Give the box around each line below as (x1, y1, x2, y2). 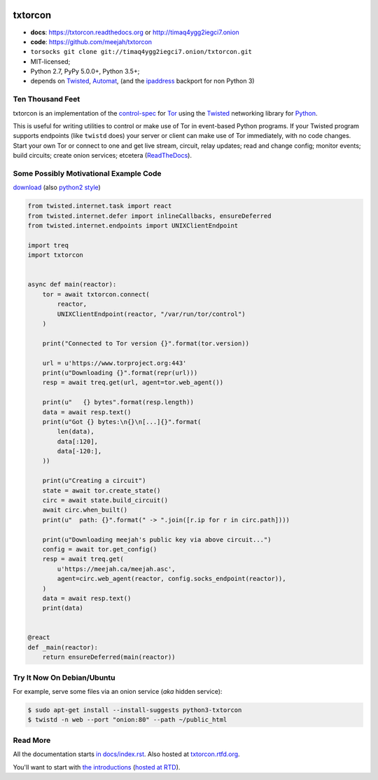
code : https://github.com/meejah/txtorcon (30, 37, 153, 46)
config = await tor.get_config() (42, 545, 157, 553)
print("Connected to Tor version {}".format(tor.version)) (42, 339, 250, 347)
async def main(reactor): (27, 280, 117, 289)
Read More (13, 735, 51, 745)
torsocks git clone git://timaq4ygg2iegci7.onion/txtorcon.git (30, 48, 252, 56)
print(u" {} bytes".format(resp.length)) (42, 398, 194, 406)
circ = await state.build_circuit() (42, 496, 168, 505)
